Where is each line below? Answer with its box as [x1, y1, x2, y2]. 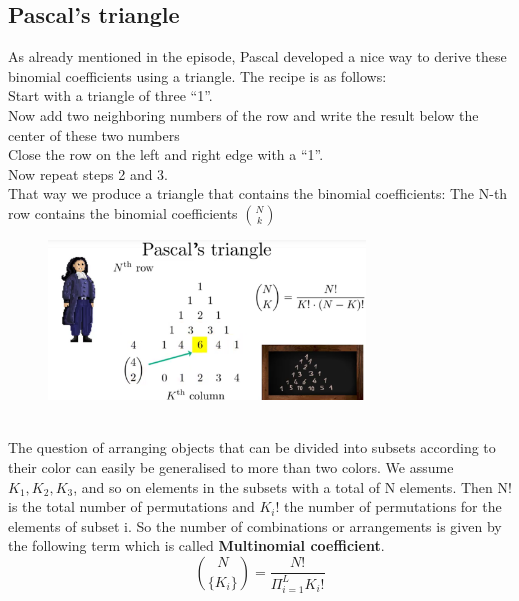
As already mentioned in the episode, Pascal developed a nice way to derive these [8, 46, 507, 67]
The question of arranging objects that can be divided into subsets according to [8, 437, 496, 458]
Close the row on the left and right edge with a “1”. [8, 144, 324, 165]
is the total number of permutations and [8, 496, 255, 517]
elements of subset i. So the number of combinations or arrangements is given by [8, 515, 502, 536]
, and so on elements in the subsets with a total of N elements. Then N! [73, 476, 512, 497]
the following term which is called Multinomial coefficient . [8, 535, 385, 556]
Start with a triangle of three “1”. [8, 85, 213, 106]
